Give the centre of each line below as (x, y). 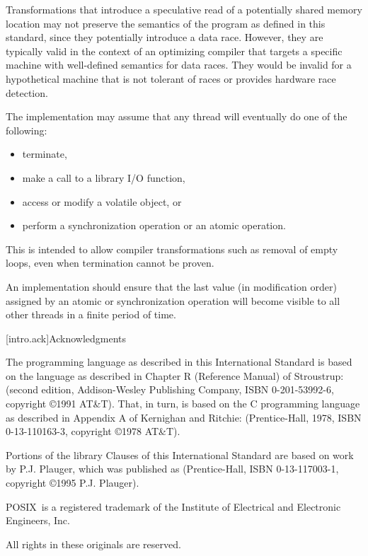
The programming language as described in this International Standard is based (179, 362)
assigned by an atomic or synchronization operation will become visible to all (173, 300)
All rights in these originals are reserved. (93, 544)
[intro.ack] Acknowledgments (66, 338)
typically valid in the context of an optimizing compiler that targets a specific (174, 51)
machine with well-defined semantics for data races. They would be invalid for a (179, 65)
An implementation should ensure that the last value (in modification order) (171, 286)
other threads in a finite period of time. (91, 314)
